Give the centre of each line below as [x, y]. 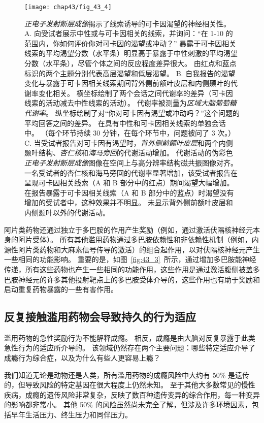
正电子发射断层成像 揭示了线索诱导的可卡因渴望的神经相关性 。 [127, 23]
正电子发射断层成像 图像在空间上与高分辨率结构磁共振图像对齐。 [131, 162]
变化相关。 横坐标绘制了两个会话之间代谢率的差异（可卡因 [136, 93]
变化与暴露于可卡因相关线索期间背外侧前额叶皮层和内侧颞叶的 [127, 83]
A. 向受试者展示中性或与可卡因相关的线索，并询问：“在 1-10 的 [129, 33]
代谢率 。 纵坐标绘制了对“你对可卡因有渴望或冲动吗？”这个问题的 [132, 113]
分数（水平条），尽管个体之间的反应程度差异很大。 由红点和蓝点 [130, 63]
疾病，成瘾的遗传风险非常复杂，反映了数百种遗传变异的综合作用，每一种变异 [132, 394]
